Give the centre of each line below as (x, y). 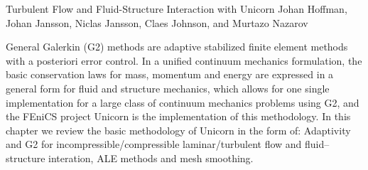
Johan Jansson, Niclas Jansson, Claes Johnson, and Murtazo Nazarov (157, 22)
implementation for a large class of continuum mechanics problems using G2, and (183, 102)
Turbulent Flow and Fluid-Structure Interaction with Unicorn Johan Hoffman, (177, 9)
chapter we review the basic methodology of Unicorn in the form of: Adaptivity (178, 130)
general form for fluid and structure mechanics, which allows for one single (168, 88)
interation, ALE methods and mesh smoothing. (151, 158)
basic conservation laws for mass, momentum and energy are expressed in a (170, 74)
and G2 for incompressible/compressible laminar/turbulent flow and (154, 144)
